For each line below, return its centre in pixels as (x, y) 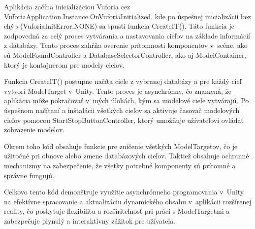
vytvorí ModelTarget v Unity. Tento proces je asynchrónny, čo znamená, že (118, 91)
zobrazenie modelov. (34, 130)
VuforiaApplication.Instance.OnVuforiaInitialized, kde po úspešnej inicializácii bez (127, 16)
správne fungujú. (29, 175)
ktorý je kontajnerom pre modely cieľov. (64, 64)
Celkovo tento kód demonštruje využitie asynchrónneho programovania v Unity (124, 192)
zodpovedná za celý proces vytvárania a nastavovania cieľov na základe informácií (127, 35)
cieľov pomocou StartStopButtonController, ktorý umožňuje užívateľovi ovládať (124, 120)
